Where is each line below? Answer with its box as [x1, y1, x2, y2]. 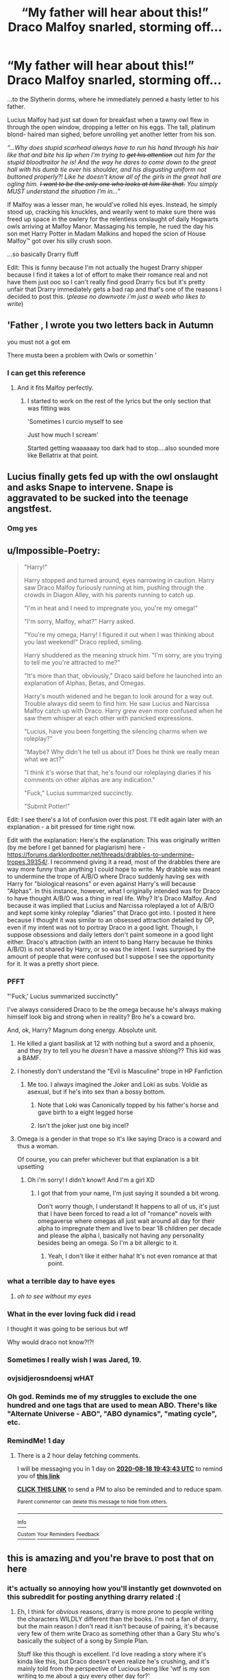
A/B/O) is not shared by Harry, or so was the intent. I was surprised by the [7, 945, 216, 953]
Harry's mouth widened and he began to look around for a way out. [23, 692, 214, 700]
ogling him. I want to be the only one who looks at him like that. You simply [7, 179, 218, 188]
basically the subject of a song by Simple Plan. [16, 1637, 149, 1645]
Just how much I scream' [27, 431, 99, 439]
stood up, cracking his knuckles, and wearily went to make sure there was [7, 207, 216, 216]
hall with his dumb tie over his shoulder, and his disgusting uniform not [7, 165, 207, 173]
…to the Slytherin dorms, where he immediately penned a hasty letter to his [7, 94, 220, 103]
